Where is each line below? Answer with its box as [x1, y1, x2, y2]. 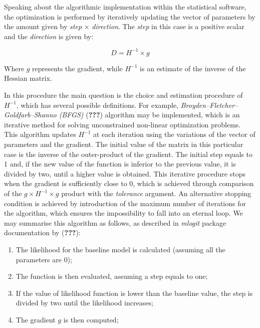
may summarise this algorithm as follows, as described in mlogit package [4, 217, 226, 228]
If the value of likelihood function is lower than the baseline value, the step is [16, 287, 253, 298]
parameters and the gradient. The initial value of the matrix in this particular [4, 139, 243, 149]
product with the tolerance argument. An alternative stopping [61, 188, 251, 198]
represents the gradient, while [32, 63, 123, 73]
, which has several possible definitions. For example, [16, 99, 179, 110]
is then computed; [63, 314, 119, 324]
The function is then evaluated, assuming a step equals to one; [16, 271, 208, 281]
